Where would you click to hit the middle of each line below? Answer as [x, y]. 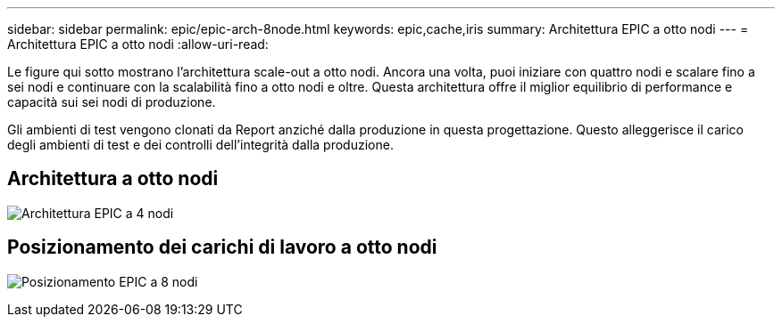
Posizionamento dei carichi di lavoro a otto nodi [222, 247]
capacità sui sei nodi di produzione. [112, 102]
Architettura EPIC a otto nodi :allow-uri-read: [138, 44]
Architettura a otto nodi [113, 179]
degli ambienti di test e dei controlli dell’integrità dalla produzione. [200, 145]
